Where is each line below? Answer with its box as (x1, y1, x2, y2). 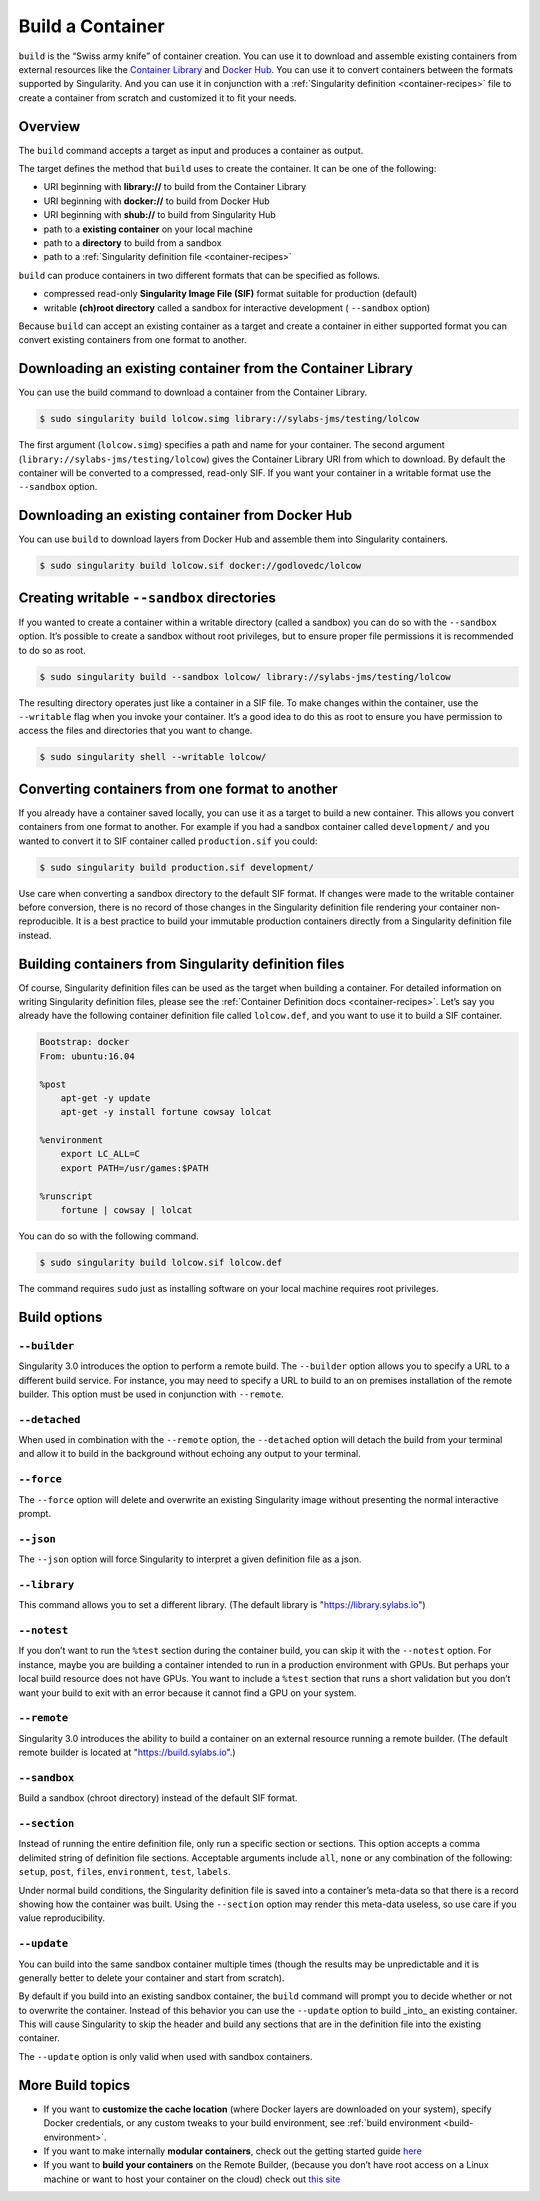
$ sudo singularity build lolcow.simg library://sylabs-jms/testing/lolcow (39, 413, 420, 425)
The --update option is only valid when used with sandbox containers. (18, 2050, 314, 2062)
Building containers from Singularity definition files (18, 955, 345, 972)
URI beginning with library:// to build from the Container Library (43, 181, 307, 193)
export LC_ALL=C (60, 1148, 140, 1160)
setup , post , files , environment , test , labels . (18, 1866, 232, 1878)
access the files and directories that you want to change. (18, 725, 253, 737)
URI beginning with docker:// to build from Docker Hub (43, 195, 270, 207)
